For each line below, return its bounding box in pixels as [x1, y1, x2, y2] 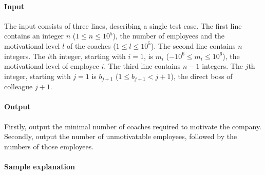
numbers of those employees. [4, 141, 94, 151]
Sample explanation [4, 161, 75, 171]
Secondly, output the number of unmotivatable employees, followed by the [4, 131, 237, 142]
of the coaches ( [67, 40, 116, 51]
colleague [4, 81, 33, 92]
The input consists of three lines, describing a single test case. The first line [4, 20, 242, 31]
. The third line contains [104, 61, 181, 71]
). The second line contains [150, 40, 236, 51]
